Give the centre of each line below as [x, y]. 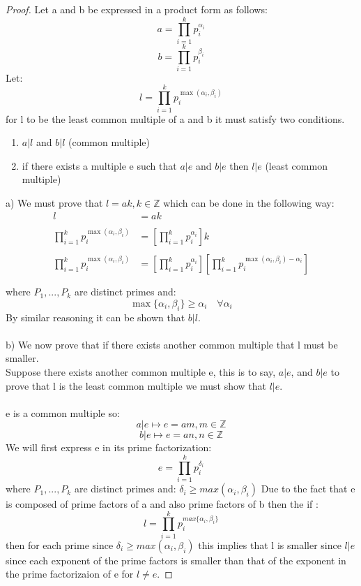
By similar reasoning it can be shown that [95, 317]
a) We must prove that [54, 202]
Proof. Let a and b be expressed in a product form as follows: [137, 9]
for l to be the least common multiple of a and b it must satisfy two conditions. [175, 118]
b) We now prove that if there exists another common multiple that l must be [172, 344]
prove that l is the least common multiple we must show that [136, 385]
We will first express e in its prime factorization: [109, 447]
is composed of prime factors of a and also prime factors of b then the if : [162, 504]
